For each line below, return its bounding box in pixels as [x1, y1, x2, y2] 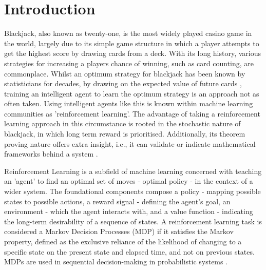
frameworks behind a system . [4, 148, 98, 159]
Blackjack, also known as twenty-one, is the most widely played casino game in [4, 28, 252, 38]
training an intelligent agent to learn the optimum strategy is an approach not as [4, 88, 259, 99]
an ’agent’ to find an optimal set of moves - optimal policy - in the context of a [4, 176, 253, 186]
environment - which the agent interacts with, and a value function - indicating [4, 206, 253, 217]
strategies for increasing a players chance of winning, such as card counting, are [4, 57, 254, 68]
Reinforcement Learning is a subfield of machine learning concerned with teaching [4, 165, 262, 176]
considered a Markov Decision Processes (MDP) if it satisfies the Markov [4, 226, 234, 237]
